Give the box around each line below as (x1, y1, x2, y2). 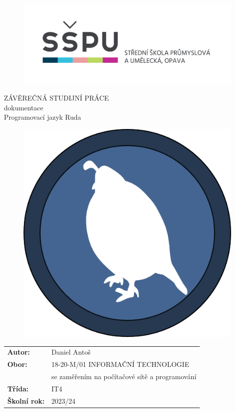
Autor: (7, 347, 30, 357)
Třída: (7, 383, 29, 393)
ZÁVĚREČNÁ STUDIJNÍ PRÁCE (4, 93, 109, 103)
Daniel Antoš (51, 347, 91, 357)
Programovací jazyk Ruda (4, 112, 81, 122)
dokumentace (4, 102, 44, 112)
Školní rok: (7, 395, 45, 406)
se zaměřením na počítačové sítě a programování (51, 371, 197, 381)
